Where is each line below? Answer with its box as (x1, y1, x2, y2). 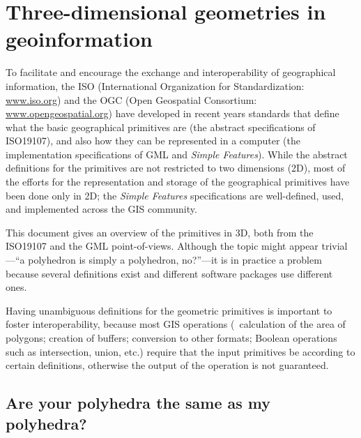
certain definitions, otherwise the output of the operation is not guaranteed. (6, 358, 329, 372)
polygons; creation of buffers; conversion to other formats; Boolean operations (6, 331, 337, 345)
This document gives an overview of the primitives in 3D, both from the (6, 225, 314, 239)
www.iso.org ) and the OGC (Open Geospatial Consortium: (6, 92, 257, 107)
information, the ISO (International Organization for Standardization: (6, 78, 305, 93)
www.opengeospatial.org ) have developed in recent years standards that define (6, 106, 339, 121)
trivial (321, 239, 348, 253)
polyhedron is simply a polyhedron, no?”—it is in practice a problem (28, 252, 322, 267)
